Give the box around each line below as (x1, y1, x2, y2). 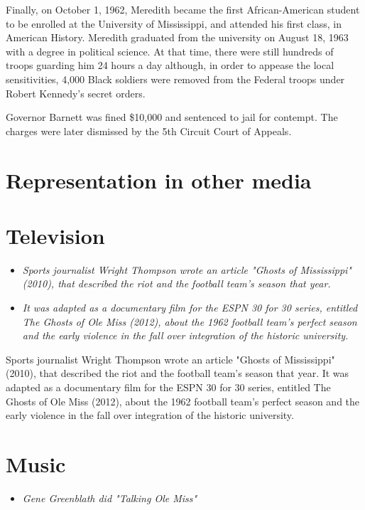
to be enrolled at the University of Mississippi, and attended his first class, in (6, 16, 342, 31)
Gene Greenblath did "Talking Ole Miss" (22, 490, 197, 505)
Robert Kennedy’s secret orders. (6, 85, 146, 100)
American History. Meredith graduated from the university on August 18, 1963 (6, 30, 349, 45)
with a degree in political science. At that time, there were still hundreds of (6, 43, 334, 58)
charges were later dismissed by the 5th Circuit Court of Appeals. (6, 123, 292, 138)
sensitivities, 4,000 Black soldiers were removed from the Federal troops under (6, 71, 345, 86)
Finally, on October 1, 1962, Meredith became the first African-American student (6, 2, 360, 16)
